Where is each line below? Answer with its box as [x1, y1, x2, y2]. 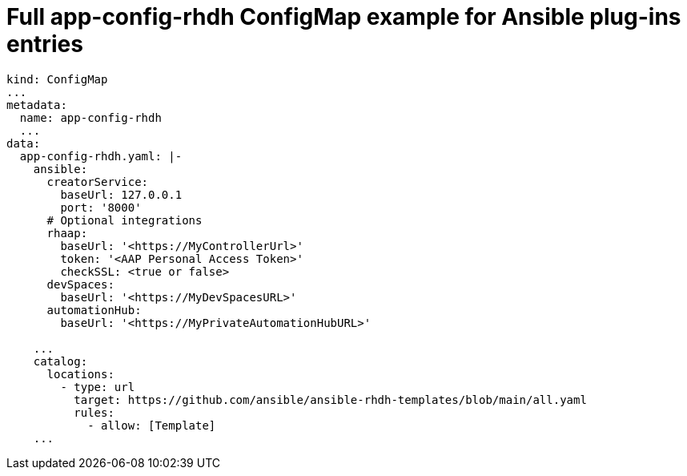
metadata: [6, 98, 67, 111]
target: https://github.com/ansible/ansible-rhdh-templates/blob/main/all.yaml [74, 393, 587, 406]
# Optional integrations [46, 213, 203, 227]
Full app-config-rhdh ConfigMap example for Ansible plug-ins [6, 3, 681, 30]
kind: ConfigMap [6, 72, 108, 86]
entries [6, 30, 83, 58]
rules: [74, 405, 114, 419]
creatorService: [46, 175, 149, 188]
